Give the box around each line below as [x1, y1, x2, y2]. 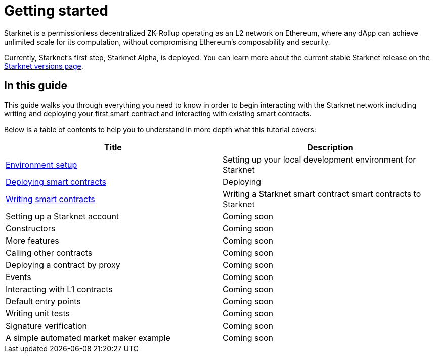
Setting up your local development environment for [223, 154, 416, 165]
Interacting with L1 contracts [6, 284, 113, 294]
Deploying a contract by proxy [6, 259, 120, 270]
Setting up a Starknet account [6, 211, 119, 221]
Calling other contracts [6, 247, 93, 258]
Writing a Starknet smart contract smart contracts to [223, 188, 421, 199]
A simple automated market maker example [6, 332, 170, 343]
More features [6, 235, 59, 246]
